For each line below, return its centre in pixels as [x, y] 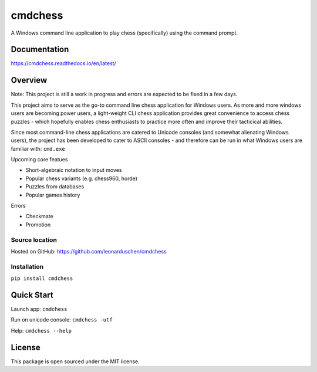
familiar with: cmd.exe [38, 148]
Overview [29, 80]
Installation [27, 266]
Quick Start [32, 295]
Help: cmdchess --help [41, 330]
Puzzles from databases [55, 187]
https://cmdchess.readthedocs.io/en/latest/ [64, 63]
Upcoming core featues [39, 160]
